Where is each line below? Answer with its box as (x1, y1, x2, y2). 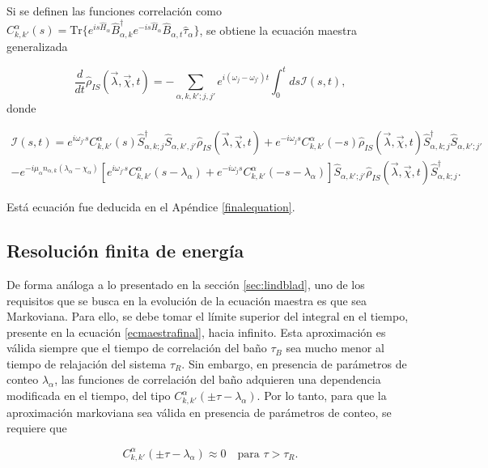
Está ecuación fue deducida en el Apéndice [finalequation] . (6, 198, 295, 215)
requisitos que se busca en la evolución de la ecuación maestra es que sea (6, 291, 367, 308)
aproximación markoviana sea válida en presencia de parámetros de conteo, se (6, 403, 392, 420)
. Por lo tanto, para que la (257, 387, 387, 404)
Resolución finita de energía (6, 238, 244, 263)
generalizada (6, 38, 68, 55)
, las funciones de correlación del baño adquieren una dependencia (54, 371, 381, 388)
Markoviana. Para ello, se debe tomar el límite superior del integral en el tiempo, (6, 308, 409, 325)
